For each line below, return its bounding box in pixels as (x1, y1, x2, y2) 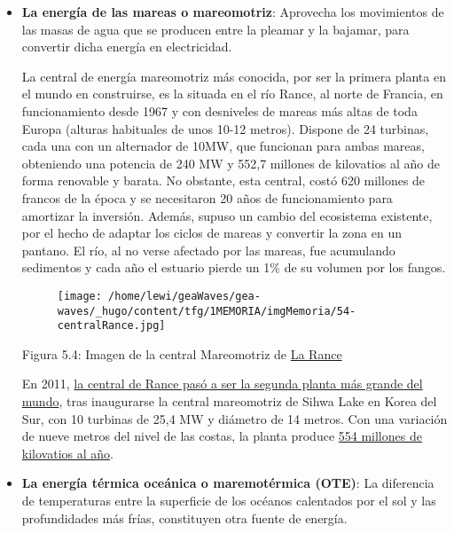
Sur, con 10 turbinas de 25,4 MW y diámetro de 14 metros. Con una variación (21, 409, 448, 427)
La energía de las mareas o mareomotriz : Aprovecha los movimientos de (21, 3, 444, 20)
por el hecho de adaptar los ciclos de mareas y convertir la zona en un (21, 223, 402, 242)
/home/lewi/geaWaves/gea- (108, 289, 261, 302)
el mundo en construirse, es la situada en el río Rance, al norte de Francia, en (21, 84, 443, 103)
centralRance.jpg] (57, 319, 166, 333)
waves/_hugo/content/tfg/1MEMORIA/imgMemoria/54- (57, 304, 356, 317)
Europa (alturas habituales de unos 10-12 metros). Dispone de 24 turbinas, (21, 119, 429, 137)
